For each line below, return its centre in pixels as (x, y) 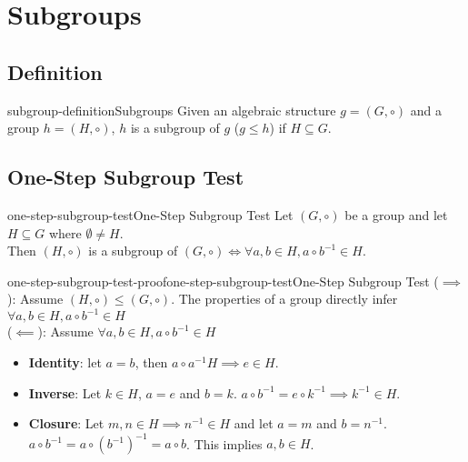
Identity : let (65, 362)
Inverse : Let (65, 392)
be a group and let (396, 214)
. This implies (224, 443)
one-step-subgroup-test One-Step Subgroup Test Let (150, 214)
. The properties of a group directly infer (284, 299)
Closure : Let (66, 423)
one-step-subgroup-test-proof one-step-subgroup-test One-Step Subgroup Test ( (223, 281)
